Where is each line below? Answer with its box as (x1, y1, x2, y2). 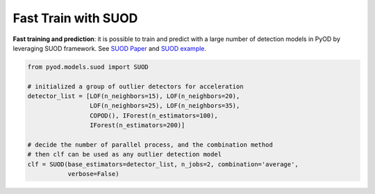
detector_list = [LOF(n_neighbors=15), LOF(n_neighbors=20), (27, 92, 240, 100)
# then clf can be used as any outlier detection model (27, 150, 222, 159)
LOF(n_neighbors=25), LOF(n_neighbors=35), (89, 102, 240, 110)
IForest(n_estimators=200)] (89, 122, 185, 129)
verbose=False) (67, 170, 119, 178)
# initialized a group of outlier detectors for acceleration (27, 82, 244, 90)
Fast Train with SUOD (12, 10, 138, 26)
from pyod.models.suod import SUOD (27, 63, 149, 71)
